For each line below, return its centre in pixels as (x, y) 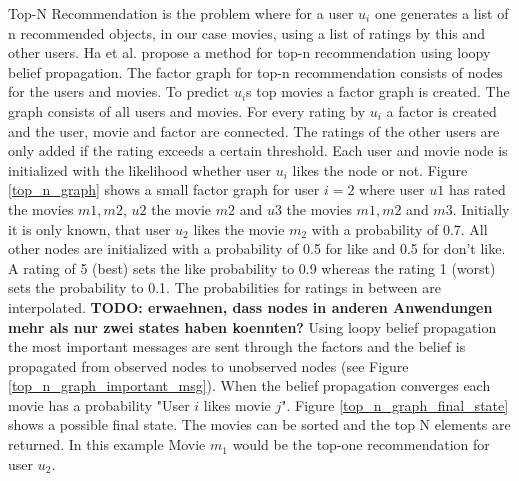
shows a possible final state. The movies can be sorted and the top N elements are (259, 424)
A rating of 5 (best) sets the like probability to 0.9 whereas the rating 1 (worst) (252, 267)
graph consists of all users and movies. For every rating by (187, 110)
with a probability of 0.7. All (399, 228)
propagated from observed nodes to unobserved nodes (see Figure (208, 365)
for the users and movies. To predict (119, 91)
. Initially (481, 208)
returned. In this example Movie (107, 444)
